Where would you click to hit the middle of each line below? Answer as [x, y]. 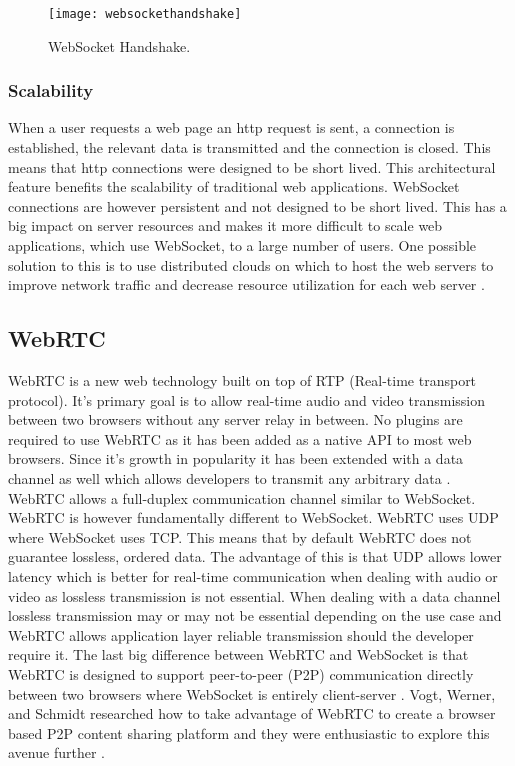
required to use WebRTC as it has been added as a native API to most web [240, 438]
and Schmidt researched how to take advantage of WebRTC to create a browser [252, 713]
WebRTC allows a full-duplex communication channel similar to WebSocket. [242, 497]
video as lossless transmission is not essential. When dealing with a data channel [254, 595]
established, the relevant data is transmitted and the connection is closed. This [249, 147]
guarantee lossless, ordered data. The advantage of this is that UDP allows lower [255, 556]
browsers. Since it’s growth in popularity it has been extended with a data [236, 458]
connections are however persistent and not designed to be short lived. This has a [257, 205]
